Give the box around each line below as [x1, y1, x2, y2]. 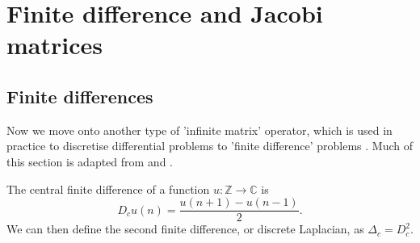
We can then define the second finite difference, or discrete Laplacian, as [6, 220, 364, 237]
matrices [6, 28, 103, 61]
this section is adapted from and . [6, 153, 174, 170]
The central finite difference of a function [6, 180, 210, 197]
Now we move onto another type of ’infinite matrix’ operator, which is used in [6, 121, 393, 138]
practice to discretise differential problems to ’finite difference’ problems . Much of [6, 137, 413, 154]
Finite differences [6, 83, 153, 108]
